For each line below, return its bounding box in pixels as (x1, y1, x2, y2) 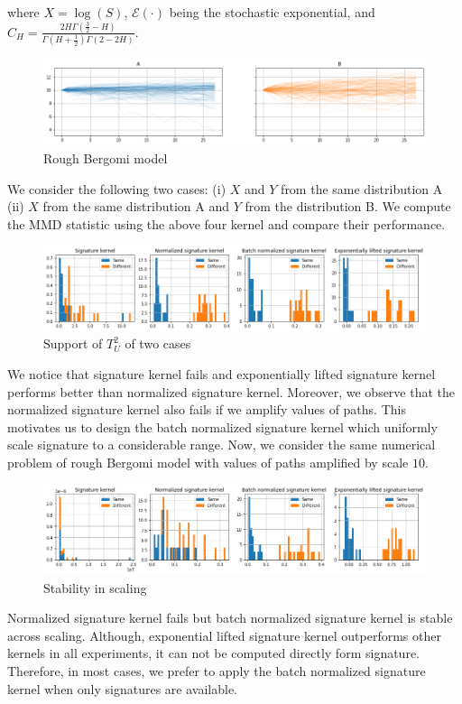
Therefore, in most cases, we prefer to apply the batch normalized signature (7, 661, 426, 680)
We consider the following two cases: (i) (7, 179, 226, 198)
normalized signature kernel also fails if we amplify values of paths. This (7, 400, 406, 419)
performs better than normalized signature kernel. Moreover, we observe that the (7, 382, 456, 401)
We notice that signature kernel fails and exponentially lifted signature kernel (7, 365, 436, 384)
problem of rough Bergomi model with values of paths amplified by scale (7, 453, 409, 471)
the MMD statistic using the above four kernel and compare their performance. (7, 214, 446, 233)
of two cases (125, 334, 191, 353)
